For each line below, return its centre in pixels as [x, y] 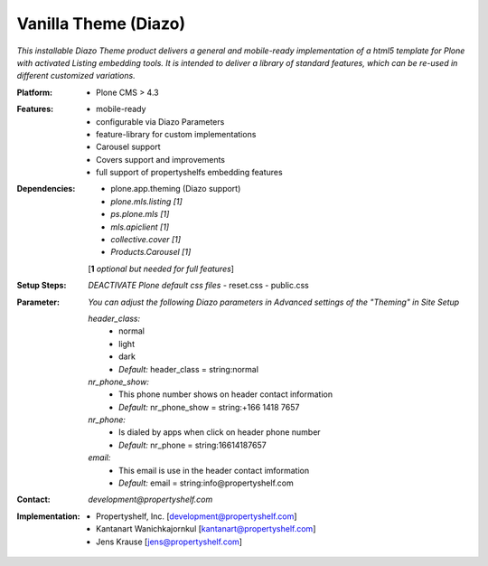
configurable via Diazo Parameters [160, 121]
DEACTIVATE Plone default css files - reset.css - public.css [198, 286]
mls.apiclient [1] [140, 227]
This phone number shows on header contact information [226, 394]
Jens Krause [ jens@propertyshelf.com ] [169, 542]
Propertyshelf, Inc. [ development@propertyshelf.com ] [197, 516]
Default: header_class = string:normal [189, 369]
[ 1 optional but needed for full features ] [161, 269]
